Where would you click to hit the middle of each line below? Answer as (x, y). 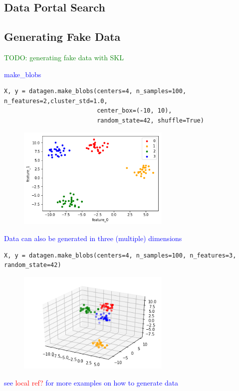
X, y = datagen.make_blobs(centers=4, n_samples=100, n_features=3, (120, 255)
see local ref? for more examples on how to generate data (91, 382)
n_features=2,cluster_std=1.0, (56, 101)
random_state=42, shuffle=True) (150, 120)
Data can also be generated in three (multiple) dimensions (93, 238)
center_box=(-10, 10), (134, 111)
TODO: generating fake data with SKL (64, 57)
